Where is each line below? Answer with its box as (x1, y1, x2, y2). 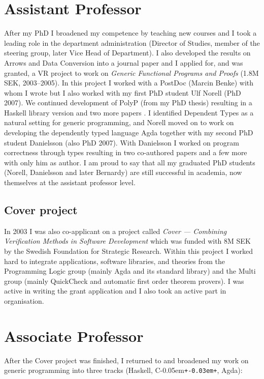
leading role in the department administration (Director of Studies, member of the (4, 37, 260, 48)
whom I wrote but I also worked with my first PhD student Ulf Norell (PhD (4, 87, 241, 98)
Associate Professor (4, 325, 144, 346)
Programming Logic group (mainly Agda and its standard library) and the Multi (4, 266, 256, 276)
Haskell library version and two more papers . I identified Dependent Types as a (4, 107, 254, 118)
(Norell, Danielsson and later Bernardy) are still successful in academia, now (4, 167, 242, 178)
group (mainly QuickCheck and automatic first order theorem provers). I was (4, 275, 244, 286)
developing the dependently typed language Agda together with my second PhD (4, 127, 253, 138)
